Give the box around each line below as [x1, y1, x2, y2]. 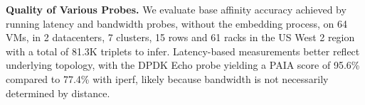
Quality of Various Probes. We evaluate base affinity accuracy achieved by [6, 2, 347, 16]
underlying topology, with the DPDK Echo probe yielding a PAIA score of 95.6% [6, 57, 360, 72]
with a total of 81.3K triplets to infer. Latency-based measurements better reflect [6, 43, 360, 58]
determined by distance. [6, 85, 110, 100]
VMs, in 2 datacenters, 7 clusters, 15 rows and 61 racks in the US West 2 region [6, 30, 355, 45]
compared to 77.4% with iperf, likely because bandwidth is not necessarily [6, 71, 329, 86]
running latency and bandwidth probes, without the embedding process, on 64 [6, 16, 347, 31]
